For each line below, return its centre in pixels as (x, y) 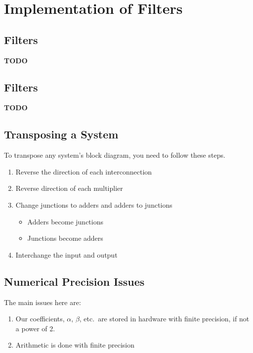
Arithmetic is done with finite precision (75, 345)
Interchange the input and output (66, 254)
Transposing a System (61, 134)
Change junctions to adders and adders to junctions (94, 204)
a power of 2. (35, 328)
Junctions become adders (65, 238)
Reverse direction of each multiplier (69, 188)
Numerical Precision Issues (74, 281)
